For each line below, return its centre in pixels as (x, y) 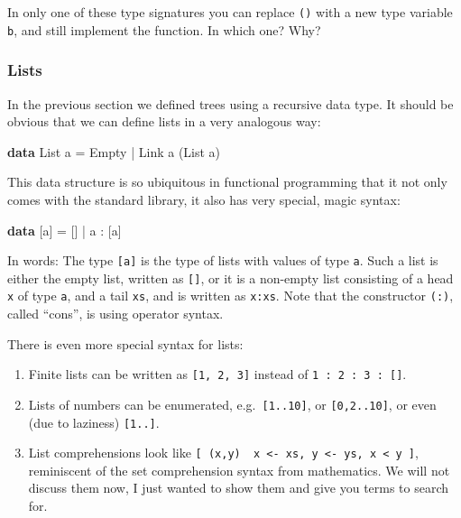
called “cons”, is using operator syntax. (115, 314)
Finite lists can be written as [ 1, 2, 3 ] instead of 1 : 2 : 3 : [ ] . (217, 374)
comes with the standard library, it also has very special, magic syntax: (204, 199)
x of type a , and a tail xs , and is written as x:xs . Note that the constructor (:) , (230, 296)
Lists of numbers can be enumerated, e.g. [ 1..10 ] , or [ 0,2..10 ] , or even (232, 404)
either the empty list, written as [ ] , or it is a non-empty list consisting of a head (230, 277)
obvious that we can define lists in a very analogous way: (164, 121)
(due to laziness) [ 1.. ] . (94, 422)
